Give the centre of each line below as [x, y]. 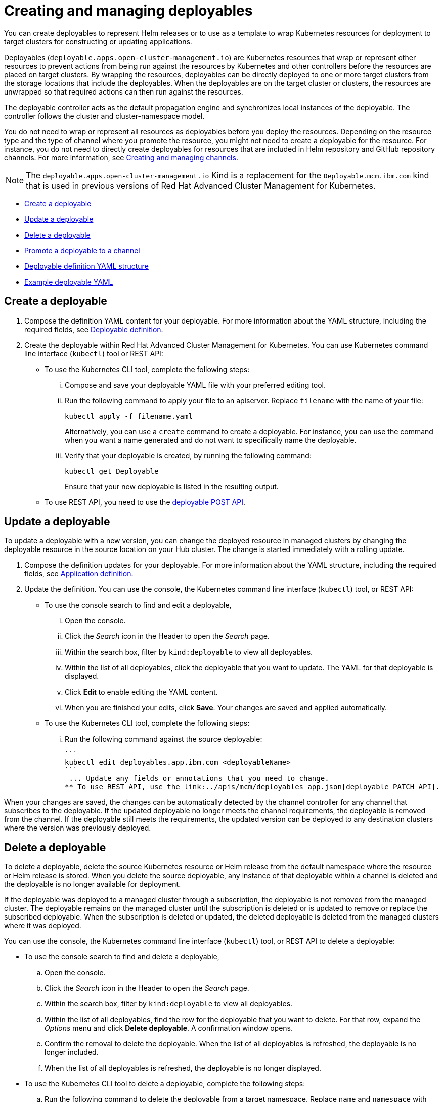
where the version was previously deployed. [78, 828]
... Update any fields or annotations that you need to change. [199, 779]
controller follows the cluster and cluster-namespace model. [104, 116]
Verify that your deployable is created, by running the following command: [188, 455]
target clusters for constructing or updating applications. [98, 41]
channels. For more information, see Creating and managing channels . [121, 157]
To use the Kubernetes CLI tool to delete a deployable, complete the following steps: [165, 1084]
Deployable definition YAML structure [86, 266]
